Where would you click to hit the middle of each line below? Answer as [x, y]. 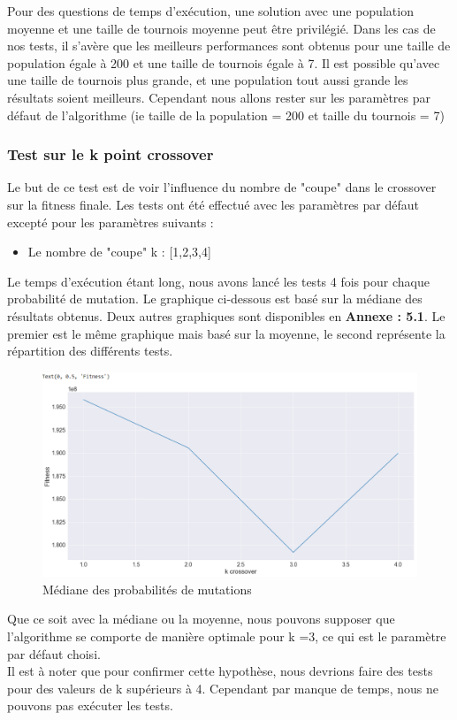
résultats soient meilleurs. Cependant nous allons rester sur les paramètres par [219, 97]
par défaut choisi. [54, 653]
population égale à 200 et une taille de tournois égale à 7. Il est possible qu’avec [224, 62]
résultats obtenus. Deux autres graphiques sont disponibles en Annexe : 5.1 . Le [226, 315]
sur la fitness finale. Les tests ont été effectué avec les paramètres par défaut [213, 204]
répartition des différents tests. [90, 351]
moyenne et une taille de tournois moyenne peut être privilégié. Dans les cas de [221, 28]
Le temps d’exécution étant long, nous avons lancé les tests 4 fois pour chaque [218, 281]
